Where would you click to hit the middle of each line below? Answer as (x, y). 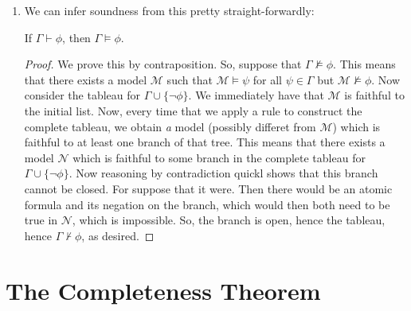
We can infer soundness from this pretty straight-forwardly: (169, 10)
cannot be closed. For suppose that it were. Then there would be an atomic (208, 188)
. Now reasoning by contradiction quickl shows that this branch (223, 173)
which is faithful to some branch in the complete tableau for (219, 157)
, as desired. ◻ (118, 235)
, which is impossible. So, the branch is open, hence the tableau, (229, 220)
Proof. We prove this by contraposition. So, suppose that (163, 64)
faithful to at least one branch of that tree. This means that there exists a (205, 142)
